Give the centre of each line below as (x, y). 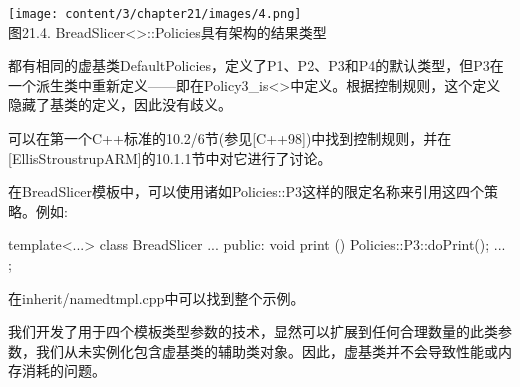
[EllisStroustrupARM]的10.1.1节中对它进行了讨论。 (170, 157)
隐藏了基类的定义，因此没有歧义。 (120, 104)
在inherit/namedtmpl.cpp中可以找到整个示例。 (156, 297)
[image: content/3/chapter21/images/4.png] (155, 14)
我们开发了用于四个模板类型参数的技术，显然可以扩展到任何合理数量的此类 (253, 331)
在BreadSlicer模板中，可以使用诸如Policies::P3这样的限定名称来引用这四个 (246, 191)
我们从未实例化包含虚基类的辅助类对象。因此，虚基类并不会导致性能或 (266, 350)
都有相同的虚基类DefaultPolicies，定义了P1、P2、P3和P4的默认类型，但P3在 (256, 65)
